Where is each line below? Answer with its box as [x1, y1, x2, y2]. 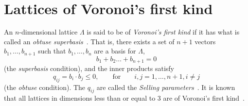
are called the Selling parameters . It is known [96, 82, 235, 92]
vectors [195, 36, 216, 46]
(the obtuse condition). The [4, 82, 86, 92]
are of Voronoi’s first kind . [163, 93, 245, 103]
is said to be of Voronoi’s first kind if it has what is [87, 27, 240, 37]
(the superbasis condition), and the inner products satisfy [4, 63, 174, 73]
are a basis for [94, 46, 136, 56]
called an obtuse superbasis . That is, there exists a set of [4, 36, 175, 46]
